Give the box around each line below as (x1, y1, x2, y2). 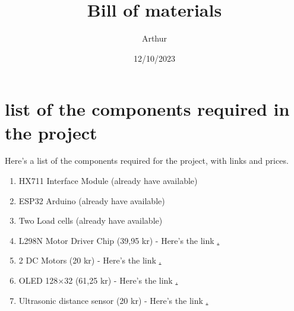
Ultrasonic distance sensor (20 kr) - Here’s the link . (18, 294, 208, 306)
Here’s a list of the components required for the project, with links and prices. (5, 154, 289, 167)
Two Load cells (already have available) (18, 214, 163, 227)
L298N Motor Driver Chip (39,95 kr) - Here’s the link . (18, 234, 220, 246)
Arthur (141, 32, 167, 45)
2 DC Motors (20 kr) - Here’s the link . (18, 254, 162, 266)
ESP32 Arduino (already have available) (18, 194, 165, 207)
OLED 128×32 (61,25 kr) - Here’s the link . (18, 274, 178, 286)
